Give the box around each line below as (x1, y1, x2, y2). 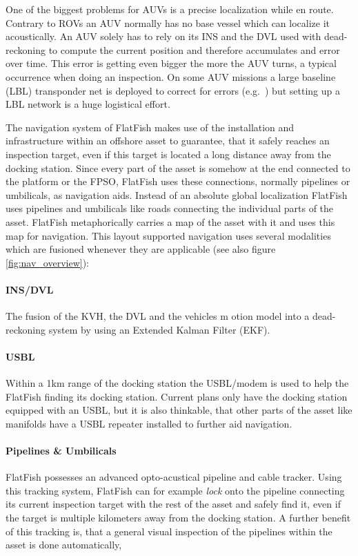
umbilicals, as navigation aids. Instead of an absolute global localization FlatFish (6, 187, 348, 202)
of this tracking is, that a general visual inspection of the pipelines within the (6, 524, 332, 538)
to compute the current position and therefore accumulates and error (48, 42, 340, 57)
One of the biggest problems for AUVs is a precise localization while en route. (6, 2, 334, 16)
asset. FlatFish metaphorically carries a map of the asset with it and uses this (6, 214, 335, 229)
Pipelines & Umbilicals (6, 443, 117, 458)
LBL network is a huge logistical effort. (6, 97, 170, 111)
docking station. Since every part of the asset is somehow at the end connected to (6, 160, 350, 175)
